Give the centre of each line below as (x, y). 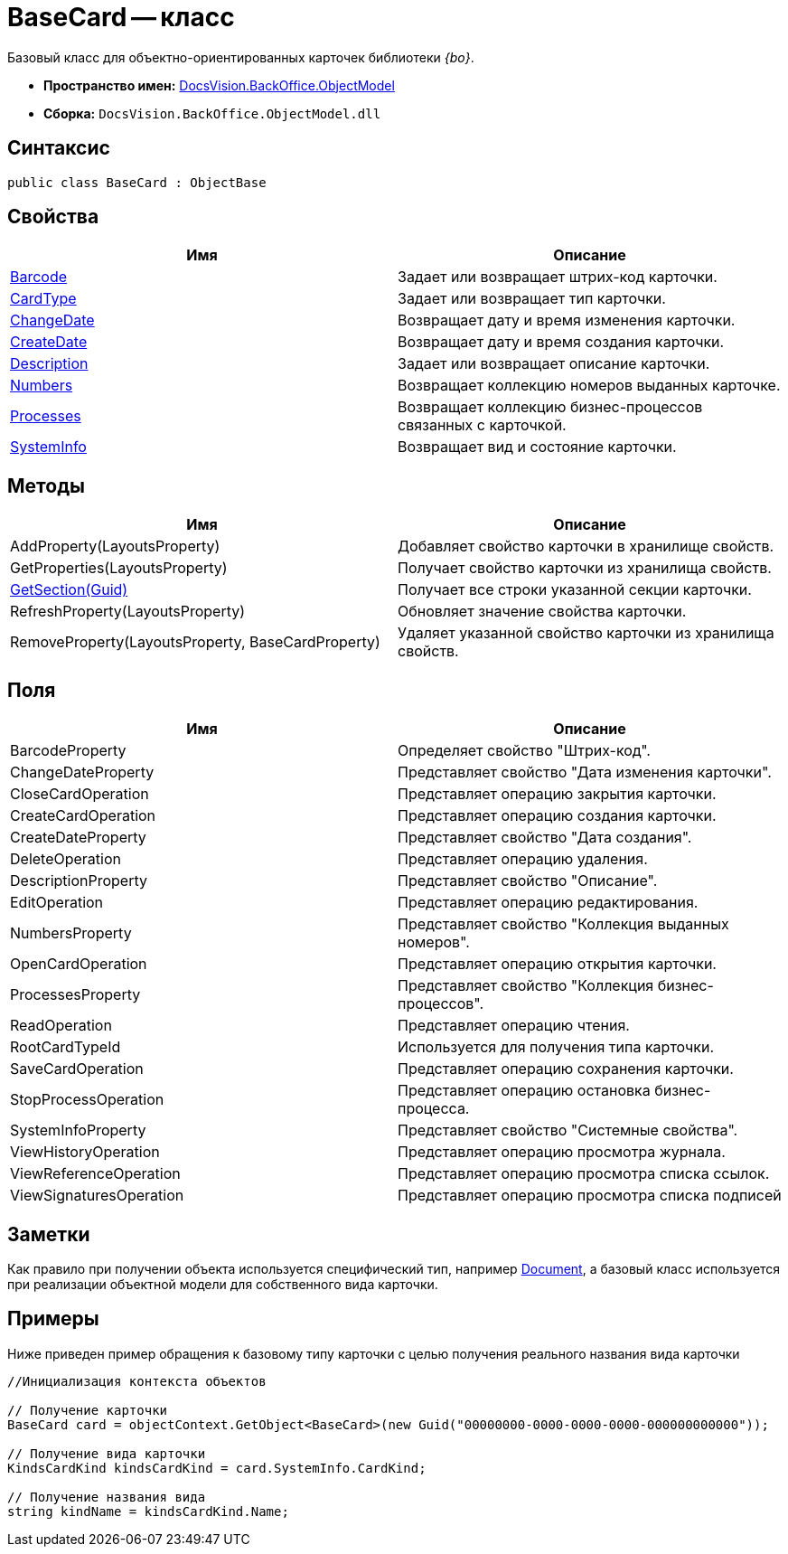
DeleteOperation (66, 859)
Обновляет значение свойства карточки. (542, 612)
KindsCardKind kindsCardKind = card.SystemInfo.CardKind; (217, 1468)
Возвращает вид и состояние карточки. (537, 447)
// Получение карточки (88, 1410)
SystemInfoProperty (78, 1130)
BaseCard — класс (121, 17)
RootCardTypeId (66, 1047)
